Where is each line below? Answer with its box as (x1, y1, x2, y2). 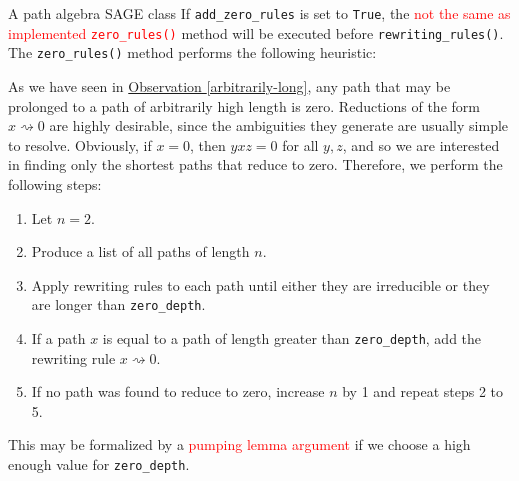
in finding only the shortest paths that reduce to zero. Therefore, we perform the (8, 154, 503, 175)
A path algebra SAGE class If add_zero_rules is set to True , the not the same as (8, 3, 511, 23)
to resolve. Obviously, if (8, 134, 152, 155)
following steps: (8, 173, 102, 194)
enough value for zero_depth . (8, 454, 190, 474)
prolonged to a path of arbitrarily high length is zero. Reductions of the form (8, 95, 480, 116)
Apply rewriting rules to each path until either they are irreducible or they (31, 274, 490, 295)
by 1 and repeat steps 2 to (342, 381, 504, 402)
